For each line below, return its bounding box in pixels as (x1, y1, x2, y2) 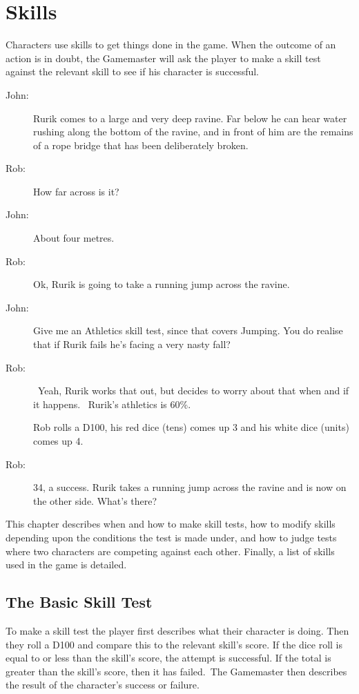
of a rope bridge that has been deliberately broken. (33, 137, 249, 152)
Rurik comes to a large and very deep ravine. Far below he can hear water (33, 110, 347, 125)
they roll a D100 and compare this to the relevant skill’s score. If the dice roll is (6, 637, 343, 651)
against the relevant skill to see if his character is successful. (6, 64, 260, 79)
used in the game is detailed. (6, 557, 127, 572)
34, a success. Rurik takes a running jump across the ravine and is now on (33, 480, 347, 494)
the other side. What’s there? (33, 493, 157, 508)
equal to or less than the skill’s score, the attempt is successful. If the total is (6, 650, 331, 665)
